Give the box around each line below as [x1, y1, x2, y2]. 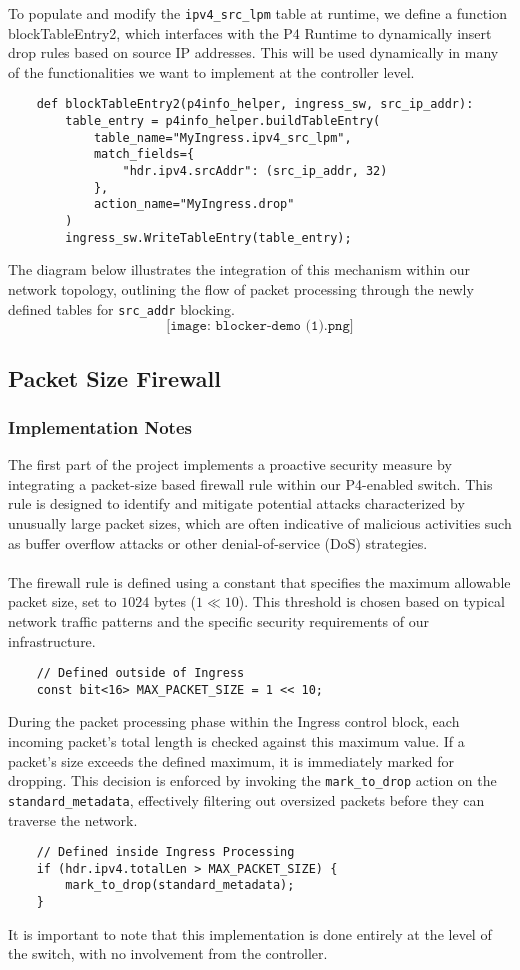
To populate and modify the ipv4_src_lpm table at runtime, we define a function [8, 3, 507, 23]
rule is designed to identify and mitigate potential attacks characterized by [8, 493, 465, 514]
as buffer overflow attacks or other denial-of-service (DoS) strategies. [8, 532, 428, 553]
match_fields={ [93, 147, 195, 162]
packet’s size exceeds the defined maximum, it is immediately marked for [8, 750, 454, 771]
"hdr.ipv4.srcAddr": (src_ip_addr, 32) [122, 164, 388, 179]
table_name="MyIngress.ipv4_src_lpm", [93, 130, 352, 145]
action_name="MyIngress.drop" [93, 197, 295, 212]
